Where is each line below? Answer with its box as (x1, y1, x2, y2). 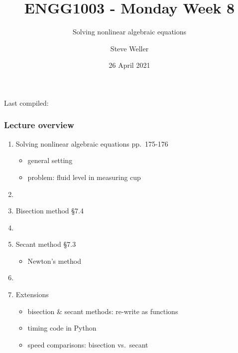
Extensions (15, 289, 49, 300)
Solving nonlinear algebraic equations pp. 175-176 (15, 138, 168, 149)
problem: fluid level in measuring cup (27, 172, 141, 182)
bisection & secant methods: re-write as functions (27, 306, 178, 316)
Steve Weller (110, 43, 149, 53)
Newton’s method (27, 255, 82, 266)
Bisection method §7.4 (15, 205, 84, 216)
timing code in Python (27, 323, 97, 333)
